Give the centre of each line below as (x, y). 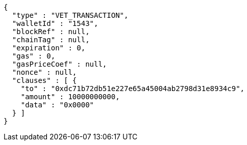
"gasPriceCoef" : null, (59, 64)
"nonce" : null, (44, 72)
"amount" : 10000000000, (70, 97)
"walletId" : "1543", (55, 23)
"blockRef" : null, (51, 32)
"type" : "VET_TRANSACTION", (70, 15)
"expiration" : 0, (49, 48)
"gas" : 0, (34, 56)
